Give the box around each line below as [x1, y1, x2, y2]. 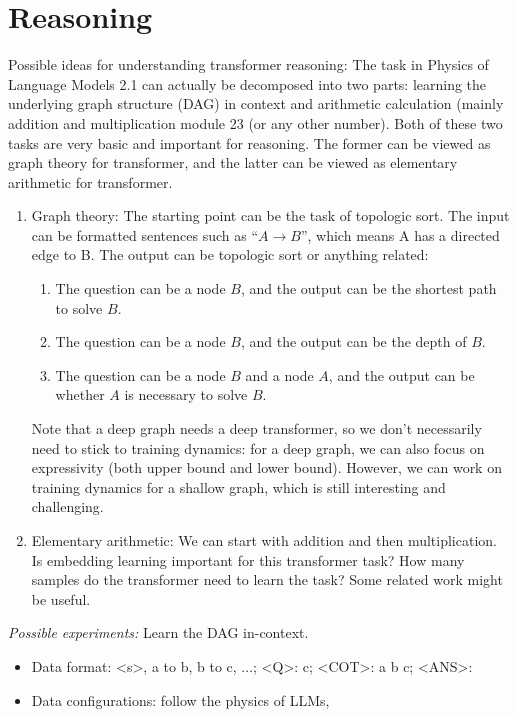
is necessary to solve [124, 384, 248, 405]
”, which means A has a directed [300, 224, 500, 245]
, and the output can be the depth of [240, 331, 467, 352]
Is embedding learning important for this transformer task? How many [31, 549, 465, 570]
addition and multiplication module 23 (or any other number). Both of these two [8, 112, 503, 133]
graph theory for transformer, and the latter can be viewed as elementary [8, 152, 458, 173]
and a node [245, 364, 314, 385]
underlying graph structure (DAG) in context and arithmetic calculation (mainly [8, 93, 504, 114]
